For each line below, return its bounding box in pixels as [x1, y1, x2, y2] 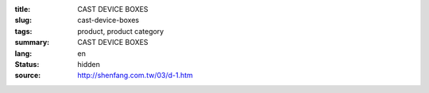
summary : [14, 38, 50, 47]
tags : [14, 26, 33, 35]
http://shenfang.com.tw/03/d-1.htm [77, 71, 194, 80]
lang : [14, 48, 33, 58]
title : [14, 5, 31, 13]
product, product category [77, 26, 164, 35]
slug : [14, 16, 32, 25]
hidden [77, 59, 101, 69]
